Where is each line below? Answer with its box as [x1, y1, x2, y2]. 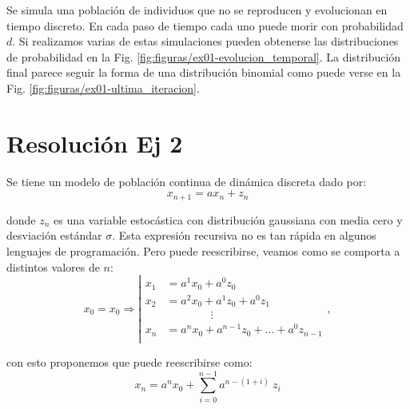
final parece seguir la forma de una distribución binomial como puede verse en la [6, 64, 401, 81]
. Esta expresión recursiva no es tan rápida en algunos [112, 227, 376, 244]
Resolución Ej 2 [6, 126, 183, 159]
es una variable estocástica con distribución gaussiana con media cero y [54, 211, 403, 228]
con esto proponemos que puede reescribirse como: [6, 354, 253, 371]
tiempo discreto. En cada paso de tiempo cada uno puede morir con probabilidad [6, 17, 404, 34]
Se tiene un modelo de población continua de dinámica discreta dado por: [6, 173, 367, 189]
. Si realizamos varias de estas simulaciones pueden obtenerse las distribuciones [12, 33, 399, 50]
